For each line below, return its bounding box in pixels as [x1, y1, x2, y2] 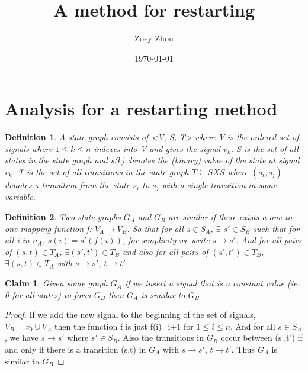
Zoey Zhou [134, 32, 174, 44]
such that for [253, 222, 300, 234]
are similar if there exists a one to [168, 211, 292, 223]
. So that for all [127, 222, 184, 234]
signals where [5, 142, 53, 154]
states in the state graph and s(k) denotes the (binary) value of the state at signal [5, 154, 300, 166]
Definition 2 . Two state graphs [5, 211, 121, 223]
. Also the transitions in [117, 331, 204, 344]
